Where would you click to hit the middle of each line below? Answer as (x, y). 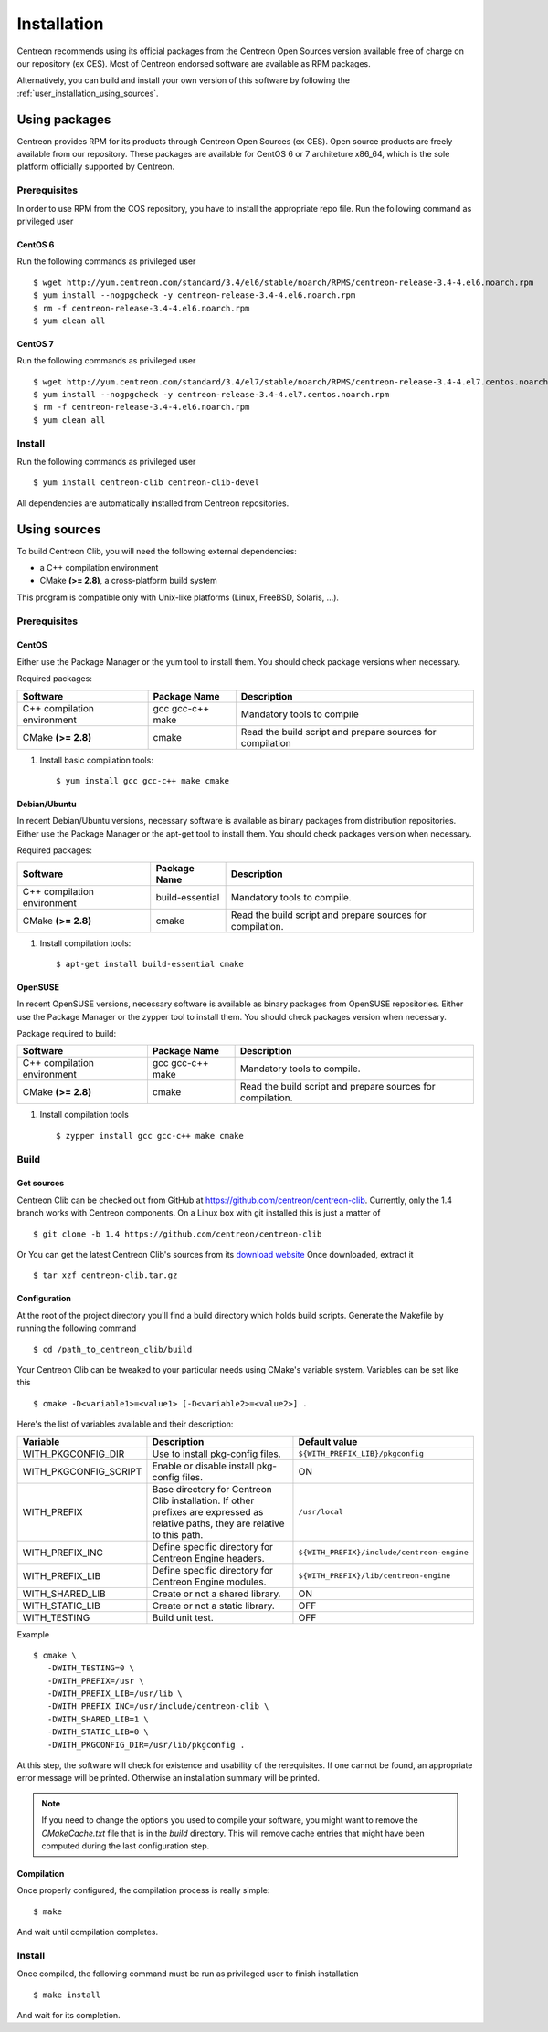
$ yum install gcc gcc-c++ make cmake (143, 780)
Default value (328, 1441)
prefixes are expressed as (208, 1511)
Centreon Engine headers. (208, 1558)
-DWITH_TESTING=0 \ (91, 1668)
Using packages (64, 119)
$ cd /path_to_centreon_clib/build (113, 1349)
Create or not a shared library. (216, 1594)
